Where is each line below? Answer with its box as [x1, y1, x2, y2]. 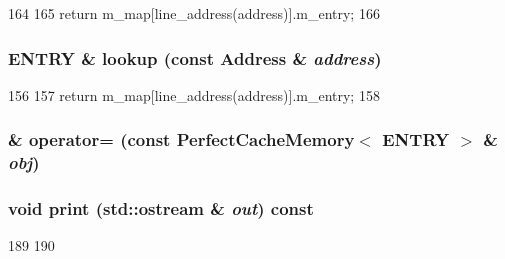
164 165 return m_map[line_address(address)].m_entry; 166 [8, 3, 380, 23]
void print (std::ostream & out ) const [8, 196, 314, 221]
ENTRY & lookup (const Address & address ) [8, 45, 382, 70]
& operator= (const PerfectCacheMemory [8, 127, 355, 152]
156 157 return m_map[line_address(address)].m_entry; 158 [8, 84, 380, 105]
